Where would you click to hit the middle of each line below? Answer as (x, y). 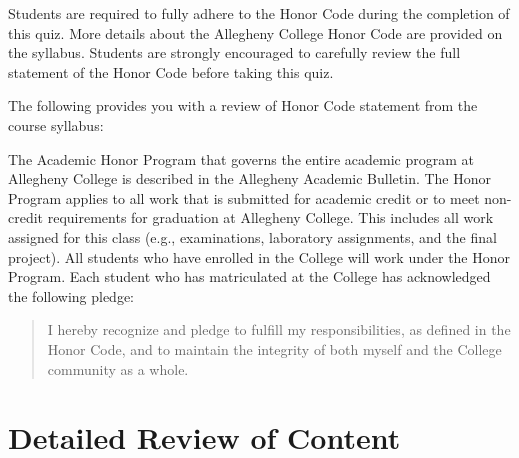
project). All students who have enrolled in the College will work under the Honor (259, 256)
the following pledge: (71, 295)
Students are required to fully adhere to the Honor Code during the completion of (259, 13)
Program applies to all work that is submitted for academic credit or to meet (244, 197)
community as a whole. (118, 368)
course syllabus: (56, 124)
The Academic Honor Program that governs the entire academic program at (241, 158)
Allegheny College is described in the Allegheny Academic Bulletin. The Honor (250, 178)
